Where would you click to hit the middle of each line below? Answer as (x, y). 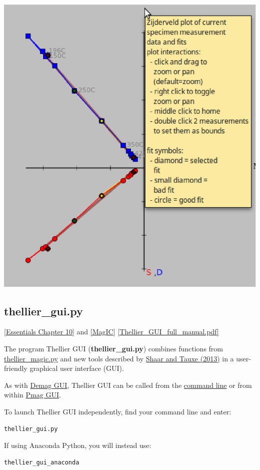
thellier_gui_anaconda (42, 462)
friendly (16, 368)
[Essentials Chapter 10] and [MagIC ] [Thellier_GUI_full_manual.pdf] (111, 332)
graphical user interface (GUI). (77, 368)
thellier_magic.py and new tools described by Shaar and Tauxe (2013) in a (119, 358)
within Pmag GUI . (32, 395)
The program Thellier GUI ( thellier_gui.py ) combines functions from (113, 349)
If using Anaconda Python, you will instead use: (78, 445)
